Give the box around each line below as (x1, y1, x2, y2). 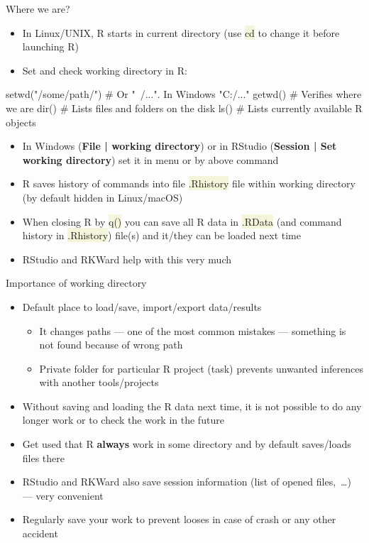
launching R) (22, 39, 79, 54)
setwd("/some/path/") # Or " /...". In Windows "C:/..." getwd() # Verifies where (6, 87, 362, 102)
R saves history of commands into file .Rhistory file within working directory (22, 176, 356, 191)
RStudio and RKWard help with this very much (22, 251, 231, 266)
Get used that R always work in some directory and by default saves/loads (22, 437, 351, 451)
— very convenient (22, 488, 104, 503)
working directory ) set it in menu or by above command (22, 152, 279, 167)
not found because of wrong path (39, 337, 183, 352)
